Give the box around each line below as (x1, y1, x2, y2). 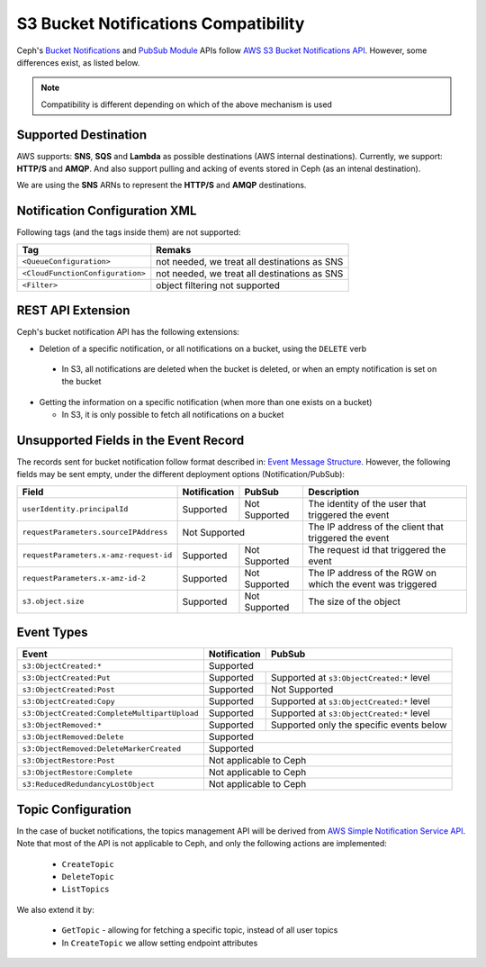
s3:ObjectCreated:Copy (22, 696, 116, 706)
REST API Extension (16, 303, 130, 319)
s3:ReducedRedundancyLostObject (22, 779, 155, 789)
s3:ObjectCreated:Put (22, 673, 112, 682)
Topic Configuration (16, 801, 132, 817)
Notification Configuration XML (16, 203, 197, 219)
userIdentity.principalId (22, 504, 129, 514)
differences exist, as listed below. (16, 57, 140, 68)
